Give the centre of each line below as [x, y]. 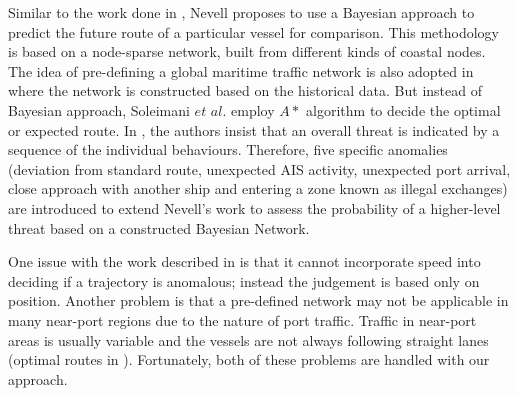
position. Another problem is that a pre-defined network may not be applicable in [258, 300]
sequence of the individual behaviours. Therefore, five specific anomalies [228, 149]
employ [253, 109]
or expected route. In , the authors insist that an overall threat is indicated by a [254, 129]
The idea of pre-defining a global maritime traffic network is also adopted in [241, 70]
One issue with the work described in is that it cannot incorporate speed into [244, 261]
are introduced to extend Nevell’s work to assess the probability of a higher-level [254, 207]
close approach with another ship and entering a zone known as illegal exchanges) [258, 188]
